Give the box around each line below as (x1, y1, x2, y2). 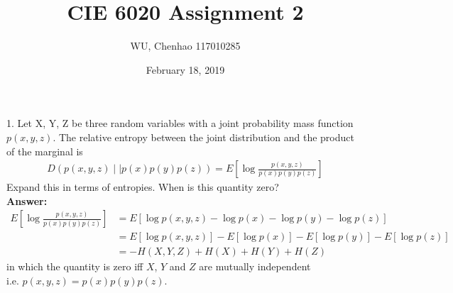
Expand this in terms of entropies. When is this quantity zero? (6, 179, 279, 194)
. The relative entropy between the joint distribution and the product (53, 129, 354, 144)
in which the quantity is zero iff (6, 259, 143, 274)
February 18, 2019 (146, 62, 225, 77)
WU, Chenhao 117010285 (130, 38, 241, 53)
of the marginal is (6, 143, 83, 158)
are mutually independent (199, 259, 311, 274)
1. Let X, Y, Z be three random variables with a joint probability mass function (6, 116, 354, 131)
